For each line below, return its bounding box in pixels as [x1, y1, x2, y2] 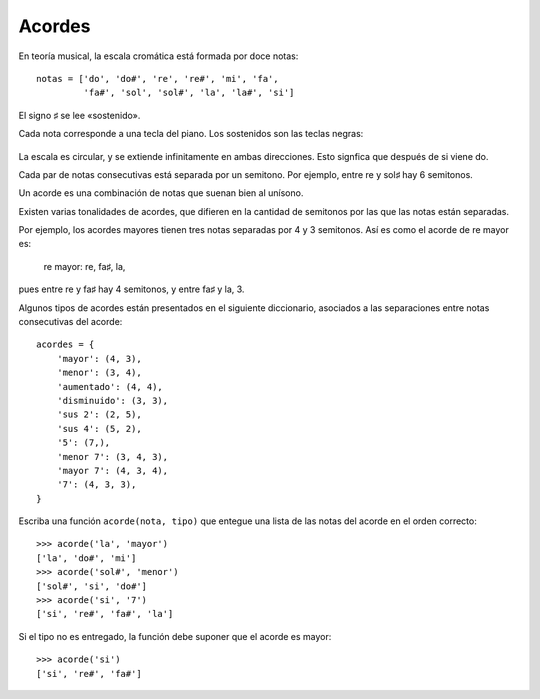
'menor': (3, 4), [56, 367, 142, 379]
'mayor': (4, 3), [56, 353, 142, 364]
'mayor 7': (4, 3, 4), [56, 465, 169, 476]
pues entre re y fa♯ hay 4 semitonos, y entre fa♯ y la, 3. [18, 283, 245, 295]
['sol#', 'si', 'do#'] [36, 580, 148, 592]
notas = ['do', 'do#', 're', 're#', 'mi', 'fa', [36, 73, 279, 84]
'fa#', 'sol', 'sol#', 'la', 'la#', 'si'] [83, 87, 295, 99]
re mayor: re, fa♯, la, [43, 260, 126, 272]
